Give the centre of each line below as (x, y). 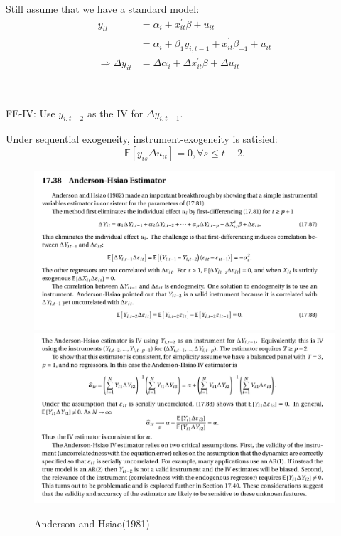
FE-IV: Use (31, 113)
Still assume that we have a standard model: (103, 9)
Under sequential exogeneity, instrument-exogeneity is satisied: (142, 139)
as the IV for (115, 113)
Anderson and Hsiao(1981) (92, 523)
